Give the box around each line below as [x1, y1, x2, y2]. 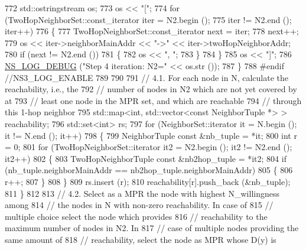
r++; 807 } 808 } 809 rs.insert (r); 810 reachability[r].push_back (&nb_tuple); [5, 175, 291, 187]
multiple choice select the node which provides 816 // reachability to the [5, 210, 268, 222]
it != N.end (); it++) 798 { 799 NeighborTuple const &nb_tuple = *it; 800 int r [5, 129, 297, 141]
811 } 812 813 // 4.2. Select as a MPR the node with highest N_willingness [5, 187, 280, 199]
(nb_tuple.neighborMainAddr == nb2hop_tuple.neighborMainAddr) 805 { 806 [5, 164, 293, 176]
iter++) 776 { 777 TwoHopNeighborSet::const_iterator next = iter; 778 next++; [5, 25, 299, 37]
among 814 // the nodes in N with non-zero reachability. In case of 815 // [5, 199, 274, 211]
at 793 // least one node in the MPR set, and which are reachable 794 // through [5, 94, 302, 106]
